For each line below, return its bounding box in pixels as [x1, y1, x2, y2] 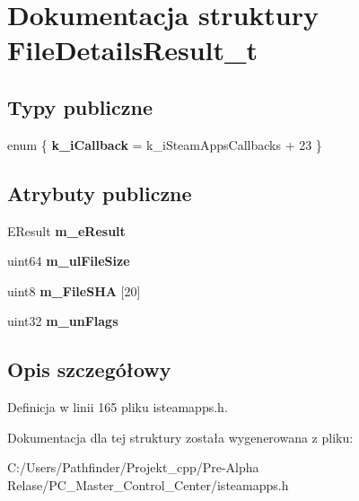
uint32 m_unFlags [7, 312, 118, 330]
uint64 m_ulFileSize [7, 251, 130, 270]
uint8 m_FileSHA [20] [7, 281, 141, 300]
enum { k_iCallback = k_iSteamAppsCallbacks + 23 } [7, 135, 322, 154]
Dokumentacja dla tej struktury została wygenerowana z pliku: [7, 427, 354, 446]
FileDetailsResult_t [7, 31, 258, 68]
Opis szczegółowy [7, 356, 171, 383]
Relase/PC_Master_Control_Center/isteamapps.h [7, 475, 289, 494]
